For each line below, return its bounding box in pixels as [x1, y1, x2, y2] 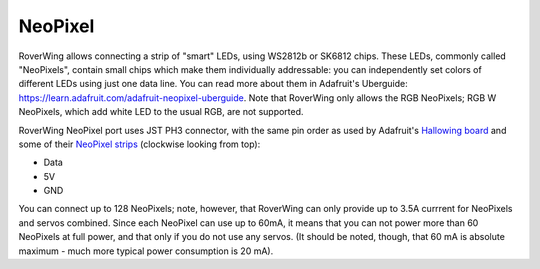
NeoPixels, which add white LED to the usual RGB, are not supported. [18, 106, 304, 118]
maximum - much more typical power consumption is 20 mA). [18, 245, 274, 257]
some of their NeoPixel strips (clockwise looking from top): [18, 138, 261, 150]
